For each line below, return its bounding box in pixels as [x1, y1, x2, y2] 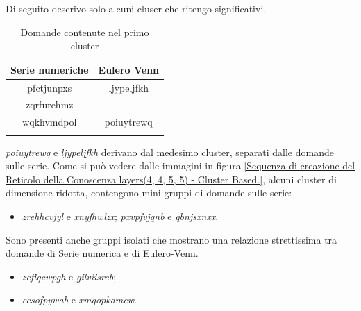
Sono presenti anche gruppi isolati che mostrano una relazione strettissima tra [6, 232, 337, 246]
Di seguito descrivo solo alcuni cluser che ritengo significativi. [6, 1, 267, 15]
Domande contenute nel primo [20, 24, 149, 39]
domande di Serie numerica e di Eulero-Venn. [6, 246, 199, 260]
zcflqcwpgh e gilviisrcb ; [22, 269, 117, 283]
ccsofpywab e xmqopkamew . [22, 292, 137, 307]
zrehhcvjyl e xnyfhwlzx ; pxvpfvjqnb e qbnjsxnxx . [22, 209, 219, 224]
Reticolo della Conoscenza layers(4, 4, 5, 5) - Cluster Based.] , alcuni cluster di [6, 171, 337, 186]
